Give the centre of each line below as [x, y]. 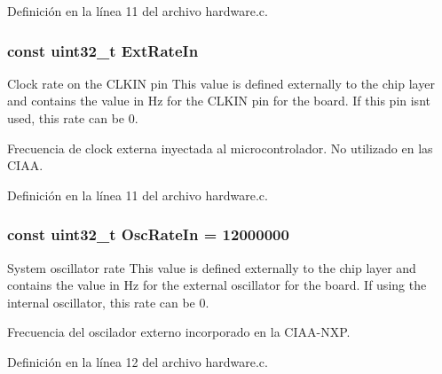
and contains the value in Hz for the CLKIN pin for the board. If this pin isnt [219, 101]
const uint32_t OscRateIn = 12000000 [148, 234]
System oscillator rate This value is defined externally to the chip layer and [212, 267]
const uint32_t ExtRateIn [103, 50]
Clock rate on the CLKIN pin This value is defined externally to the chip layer [221, 83]
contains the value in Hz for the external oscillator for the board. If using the [217, 285]
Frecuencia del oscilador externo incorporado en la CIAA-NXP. [179, 332]
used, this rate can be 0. [73, 118]
